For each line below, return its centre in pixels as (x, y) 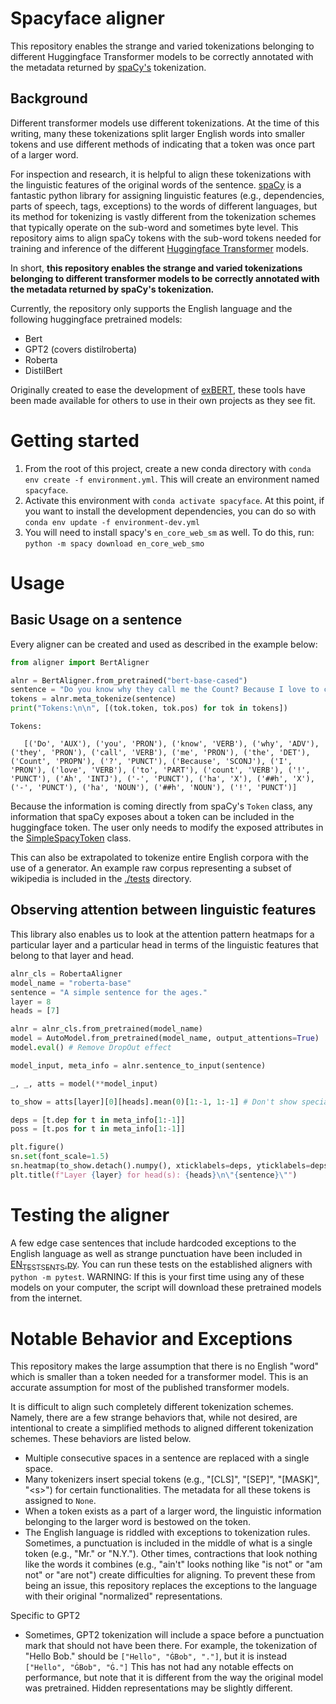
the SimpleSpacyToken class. (71, 838)
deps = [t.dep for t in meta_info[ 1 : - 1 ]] (98, 1120)
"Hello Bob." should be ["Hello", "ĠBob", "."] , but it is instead (156, 1656)
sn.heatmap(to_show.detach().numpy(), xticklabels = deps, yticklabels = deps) (171, 1166)
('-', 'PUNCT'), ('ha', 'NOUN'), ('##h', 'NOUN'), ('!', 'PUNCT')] (154, 788)
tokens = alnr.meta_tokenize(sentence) (93, 699)
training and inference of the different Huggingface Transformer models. (159, 248)
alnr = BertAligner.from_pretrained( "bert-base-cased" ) (129, 680)
